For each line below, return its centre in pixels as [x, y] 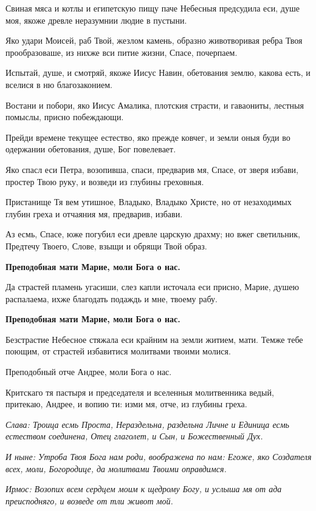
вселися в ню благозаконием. [59, 84]
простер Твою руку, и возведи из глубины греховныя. [105, 181]
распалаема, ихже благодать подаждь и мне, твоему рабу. [112, 298]
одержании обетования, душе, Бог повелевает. [91, 149]
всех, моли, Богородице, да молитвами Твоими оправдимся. [116, 468]
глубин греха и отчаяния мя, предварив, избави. [94, 213]
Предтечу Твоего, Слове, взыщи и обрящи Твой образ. [106, 245]
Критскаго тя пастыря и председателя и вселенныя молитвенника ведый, [140, 392]
